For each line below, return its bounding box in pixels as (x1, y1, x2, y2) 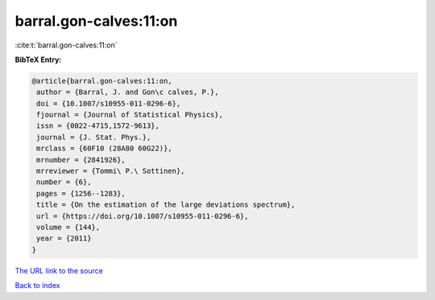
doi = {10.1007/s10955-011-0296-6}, (36, 99, 181, 108)
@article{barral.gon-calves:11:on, (31, 76, 172, 85)
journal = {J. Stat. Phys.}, (36, 133, 151, 142)
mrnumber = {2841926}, (36, 155, 126, 164)
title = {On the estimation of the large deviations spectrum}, (36, 200, 296, 209)
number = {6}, (36, 178, 92, 187)
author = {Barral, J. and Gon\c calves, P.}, (36, 88, 219, 97)
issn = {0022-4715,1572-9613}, (36, 121, 160, 130)
